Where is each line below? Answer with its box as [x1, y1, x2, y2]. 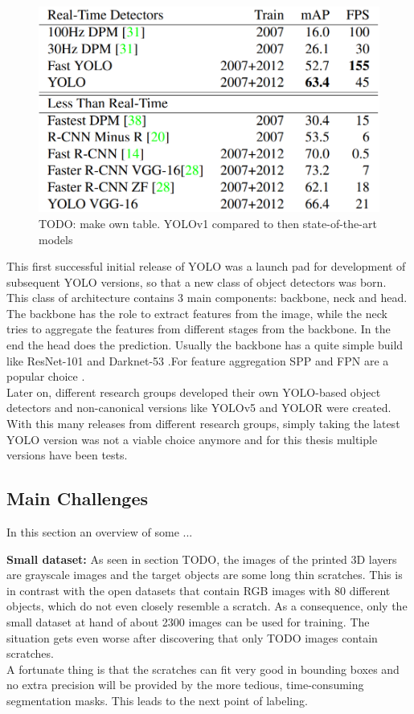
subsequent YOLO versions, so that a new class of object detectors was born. [6, 273, 387, 290]
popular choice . [6, 368, 85, 385]
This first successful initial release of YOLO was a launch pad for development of [6, 258, 406, 275]
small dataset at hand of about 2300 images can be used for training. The [6, 613, 370, 630]
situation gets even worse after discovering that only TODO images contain [6, 629, 378, 646]
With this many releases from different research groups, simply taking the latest [6, 415, 400, 432]
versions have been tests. [6, 447, 128, 463]
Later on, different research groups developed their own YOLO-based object [6, 383, 381, 400]
